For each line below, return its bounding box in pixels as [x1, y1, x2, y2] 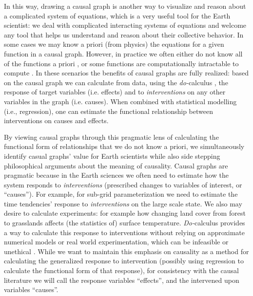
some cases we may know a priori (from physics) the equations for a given [4, 39, 224, 49]
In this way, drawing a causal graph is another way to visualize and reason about [4, 1, 246, 11]
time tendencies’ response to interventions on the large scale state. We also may [4, 198, 242, 208]
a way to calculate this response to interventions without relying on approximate [4, 227, 245, 237]
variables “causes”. [4, 284, 58, 295]
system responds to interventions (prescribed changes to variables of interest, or [4, 179, 242, 189]
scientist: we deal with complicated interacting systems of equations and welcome [4, 20, 247, 30]
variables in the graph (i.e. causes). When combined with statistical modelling [4, 96, 237, 106]
